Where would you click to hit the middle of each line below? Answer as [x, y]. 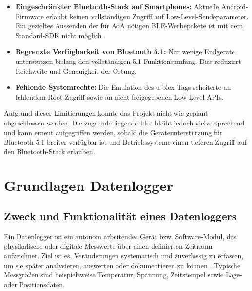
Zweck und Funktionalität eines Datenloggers [120, 216]
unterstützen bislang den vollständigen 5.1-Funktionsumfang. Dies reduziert [128, 61]
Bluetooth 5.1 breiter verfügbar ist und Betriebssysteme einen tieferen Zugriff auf [125, 142]
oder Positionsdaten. [34, 284]
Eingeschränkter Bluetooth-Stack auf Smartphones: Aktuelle [117, 6]
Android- [234, 6]
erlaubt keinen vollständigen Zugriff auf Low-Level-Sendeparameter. [147, 16]
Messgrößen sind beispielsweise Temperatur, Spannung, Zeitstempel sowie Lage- [123, 275]
